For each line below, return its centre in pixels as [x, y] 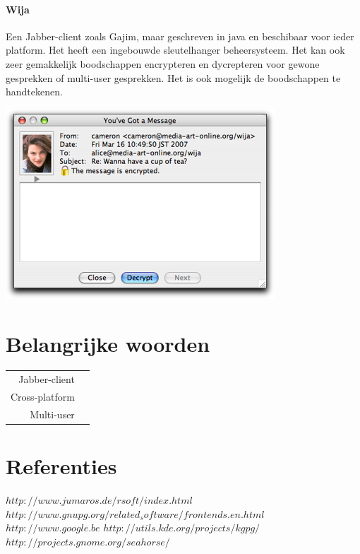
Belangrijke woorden [108, 343]
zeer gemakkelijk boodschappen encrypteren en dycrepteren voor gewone [163, 63]
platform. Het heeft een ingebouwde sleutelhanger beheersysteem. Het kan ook [175, 50]
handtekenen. [34, 92]
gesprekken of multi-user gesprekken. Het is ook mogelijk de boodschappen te [173, 77]
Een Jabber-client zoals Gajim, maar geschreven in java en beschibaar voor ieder [180, 36]
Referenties [61, 466]
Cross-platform [43, 397]
